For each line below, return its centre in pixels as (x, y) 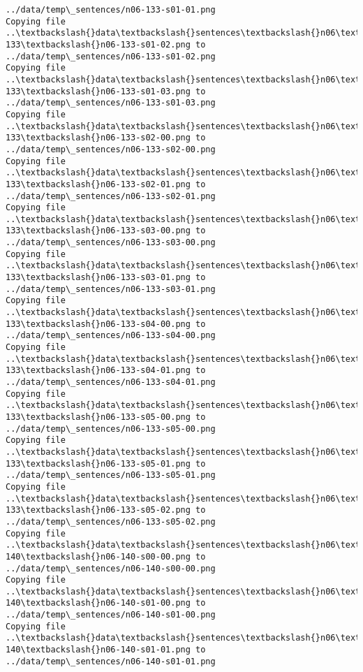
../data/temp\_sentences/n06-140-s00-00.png (111, 568)
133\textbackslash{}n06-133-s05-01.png (98, 463)
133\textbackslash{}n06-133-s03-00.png (98, 231)
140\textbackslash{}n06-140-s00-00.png (98, 556)
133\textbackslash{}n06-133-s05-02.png (98, 510)
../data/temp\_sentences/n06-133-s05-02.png (111, 521)
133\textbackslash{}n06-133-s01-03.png (98, 91)
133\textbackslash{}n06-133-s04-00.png (98, 324)
